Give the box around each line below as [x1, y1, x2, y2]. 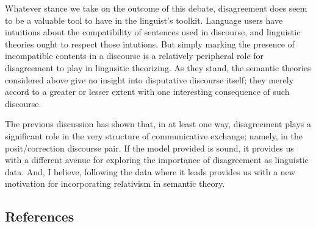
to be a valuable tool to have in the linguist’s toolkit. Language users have [5, 13, 283, 26]
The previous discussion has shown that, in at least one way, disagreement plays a [5, 117, 312, 130]
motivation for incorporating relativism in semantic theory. [5, 177, 225, 190]
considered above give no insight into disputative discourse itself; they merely [5, 73, 294, 86]
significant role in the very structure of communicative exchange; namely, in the [5, 129, 303, 142]
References [5, 207, 74, 226]
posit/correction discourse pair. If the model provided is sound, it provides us [5, 141, 294, 154]
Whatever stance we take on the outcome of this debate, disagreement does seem [5, 2, 307, 14]
